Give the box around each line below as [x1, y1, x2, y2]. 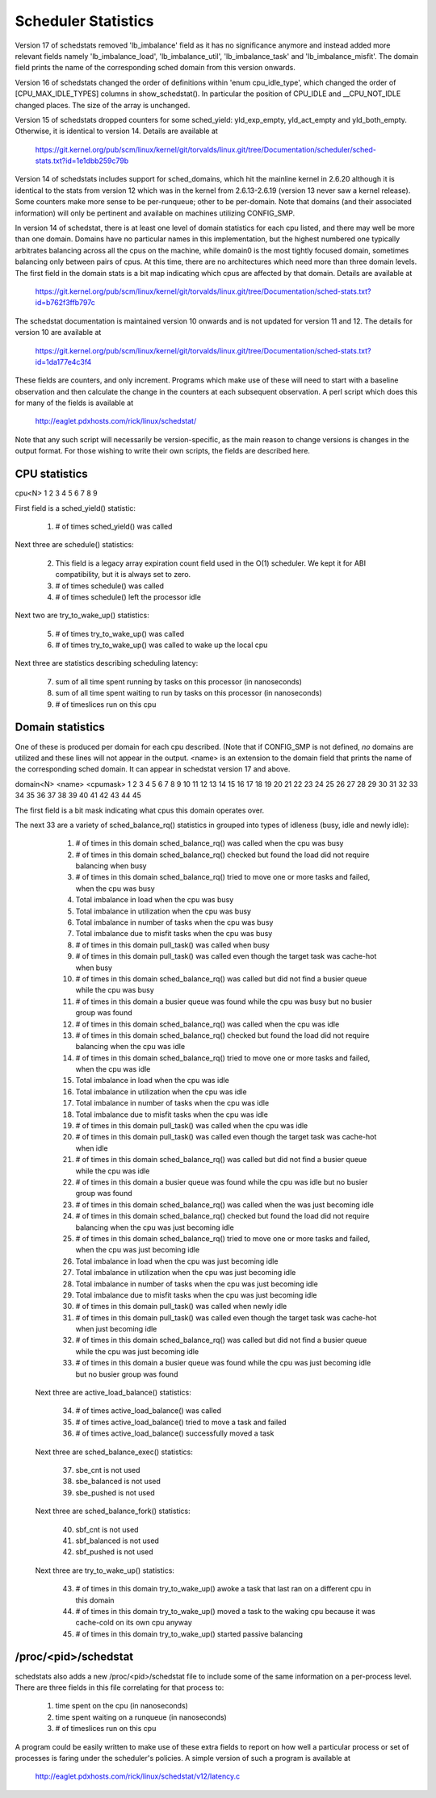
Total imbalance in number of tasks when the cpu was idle [75, 1098, 270, 1108]
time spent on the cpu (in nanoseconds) [55, 1701, 189, 1711]
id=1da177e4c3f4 [35, 357, 92, 366]
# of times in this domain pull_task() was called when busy [75, 940, 270, 950]
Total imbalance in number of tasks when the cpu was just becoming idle [75, 1279, 318, 1289]
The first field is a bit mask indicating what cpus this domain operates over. [15, 805, 265, 815]
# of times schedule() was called [55, 581, 165, 591]
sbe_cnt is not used [75, 1465, 140, 1474]
